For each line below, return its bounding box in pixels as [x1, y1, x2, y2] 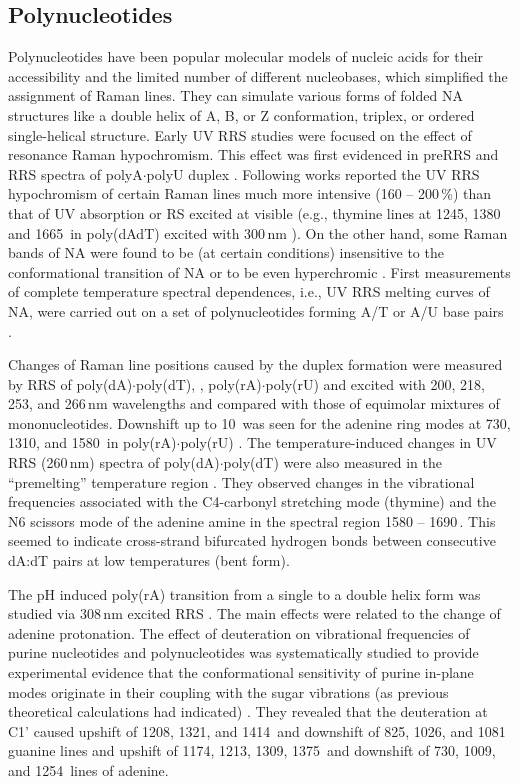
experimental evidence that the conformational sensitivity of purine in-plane [8, 662, 474, 683]
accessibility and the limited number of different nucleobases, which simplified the [8, 65, 508, 86]
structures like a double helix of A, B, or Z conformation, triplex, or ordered [8, 104, 475, 125]
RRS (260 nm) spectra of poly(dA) [8, 452, 220, 473]
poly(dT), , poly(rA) [136, 373, 262, 394]
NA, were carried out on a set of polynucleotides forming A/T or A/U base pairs [8, 300, 504, 321]
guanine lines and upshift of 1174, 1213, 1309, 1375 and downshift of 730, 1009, [8, 740, 496, 761]
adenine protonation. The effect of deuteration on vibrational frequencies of [8, 622, 470, 643]
